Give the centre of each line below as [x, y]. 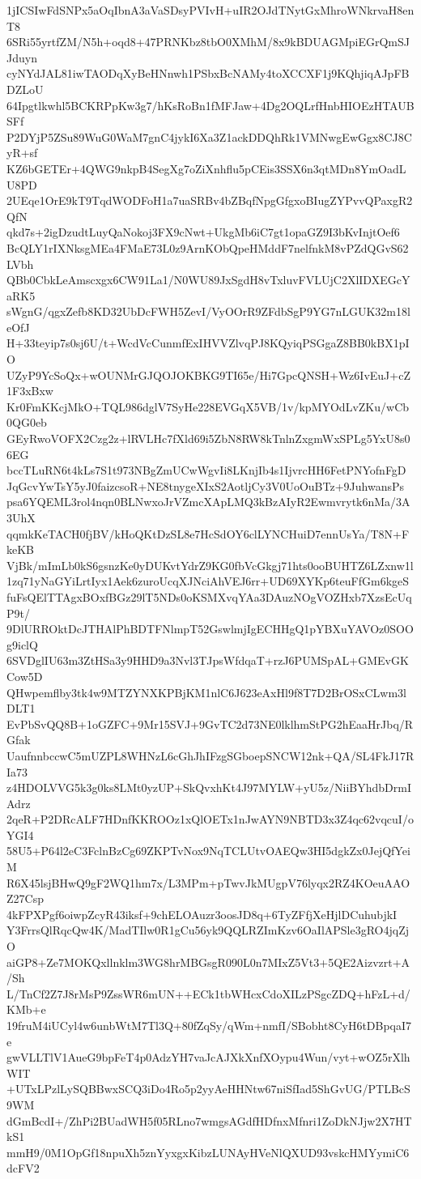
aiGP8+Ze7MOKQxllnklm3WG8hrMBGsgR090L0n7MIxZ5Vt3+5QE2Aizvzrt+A [208, 962]
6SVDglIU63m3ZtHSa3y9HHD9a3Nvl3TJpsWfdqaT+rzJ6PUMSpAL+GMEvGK [208, 660]
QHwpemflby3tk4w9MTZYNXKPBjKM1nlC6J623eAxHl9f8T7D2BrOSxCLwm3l [206, 692]
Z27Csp [25, 898]
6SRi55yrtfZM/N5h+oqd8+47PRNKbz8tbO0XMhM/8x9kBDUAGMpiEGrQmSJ [208, 42]
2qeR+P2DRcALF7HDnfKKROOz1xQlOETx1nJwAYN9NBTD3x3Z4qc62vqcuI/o [210, 819]
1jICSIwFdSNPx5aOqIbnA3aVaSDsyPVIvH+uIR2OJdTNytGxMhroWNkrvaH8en [210, 10]
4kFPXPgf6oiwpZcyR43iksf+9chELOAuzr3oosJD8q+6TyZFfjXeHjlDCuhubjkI [202, 914]
